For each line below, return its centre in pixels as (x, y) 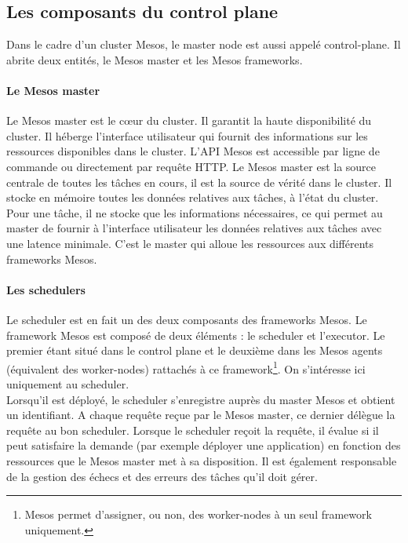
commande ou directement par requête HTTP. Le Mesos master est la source (191, 166)
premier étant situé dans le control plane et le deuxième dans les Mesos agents (195, 350)
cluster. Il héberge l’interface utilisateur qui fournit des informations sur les (187, 135)
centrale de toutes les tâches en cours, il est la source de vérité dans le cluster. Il (199, 182)
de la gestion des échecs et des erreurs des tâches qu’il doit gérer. (162, 476)
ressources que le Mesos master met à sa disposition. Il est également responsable (202, 460)
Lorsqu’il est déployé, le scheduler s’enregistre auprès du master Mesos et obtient (201, 399)
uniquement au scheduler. (68, 383)
